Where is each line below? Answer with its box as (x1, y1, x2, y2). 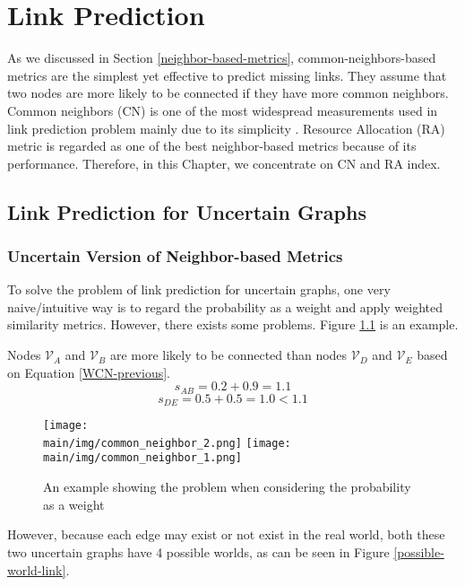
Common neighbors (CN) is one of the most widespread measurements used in (7, 101, 438, 119)
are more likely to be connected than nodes (109, 345, 348, 364)
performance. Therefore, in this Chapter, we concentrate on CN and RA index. (7, 153, 441, 172)
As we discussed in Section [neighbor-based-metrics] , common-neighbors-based (7, 48, 436, 67)
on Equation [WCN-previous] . (7, 363, 170, 381)
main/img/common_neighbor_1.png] (43, 451, 242, 465)
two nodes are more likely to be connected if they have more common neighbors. (7, 83, 449, 102)
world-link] (7, 560, 66, 579)
